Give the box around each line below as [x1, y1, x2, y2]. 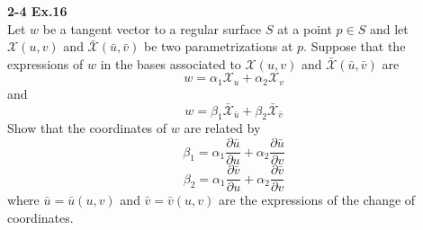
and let [369, 19, 409, 38]
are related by [184, 119, 261, 137]
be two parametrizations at [143, 37, 293, 56]
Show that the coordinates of [7, 119, 167, 137]
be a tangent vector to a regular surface [42, 19, 262, 38]
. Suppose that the [303, 37, 406, 56]
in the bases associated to [100, 54, 241, 73]
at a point [277, 19, 332, 38]
